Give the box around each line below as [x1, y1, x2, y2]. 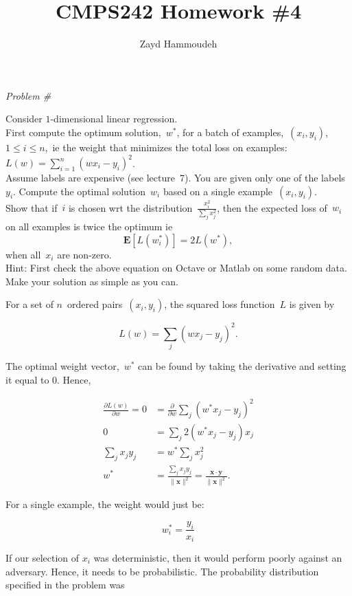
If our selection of [5, 551, 80, 564]
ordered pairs [67, 297, 123, 311]
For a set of [5, 297, 54, 311]
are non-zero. [57, 247, 112, 261]
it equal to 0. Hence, [5, 372, 91, 386]
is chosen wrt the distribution [68, 200, 193, 214]
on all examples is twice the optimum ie [5, 219, 173, 234]
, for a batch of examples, [176, 124, 284, 139]
